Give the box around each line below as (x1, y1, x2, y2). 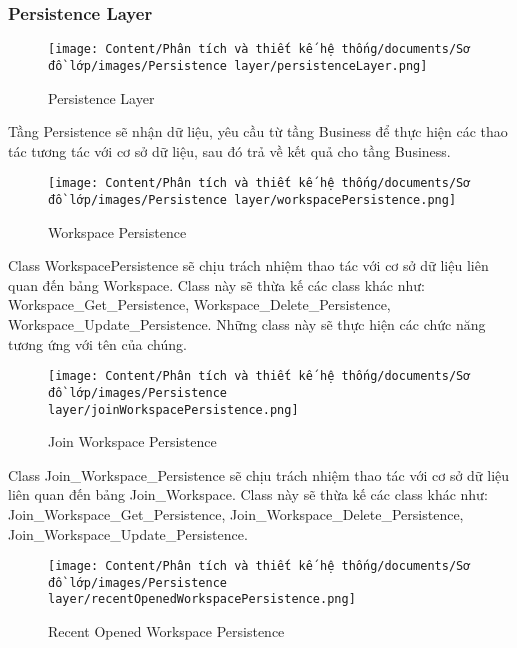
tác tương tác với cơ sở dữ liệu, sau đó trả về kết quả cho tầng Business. (8, 140, 451, 161)
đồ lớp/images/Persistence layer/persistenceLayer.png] (48, 58, 428, 73)
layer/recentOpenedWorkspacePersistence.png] (48, 592, 356, 607)
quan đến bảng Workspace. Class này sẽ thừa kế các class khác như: (8, 274, 425, 295)
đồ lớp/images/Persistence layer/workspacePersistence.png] (48, 192, 457, 207)
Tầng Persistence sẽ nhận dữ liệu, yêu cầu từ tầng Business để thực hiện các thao (8, 121, 508, 142)
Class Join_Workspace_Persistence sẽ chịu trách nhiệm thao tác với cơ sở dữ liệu (8, 464, 510, 485)
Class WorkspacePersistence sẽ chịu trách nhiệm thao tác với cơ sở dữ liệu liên (8, 255, 489, 276)
